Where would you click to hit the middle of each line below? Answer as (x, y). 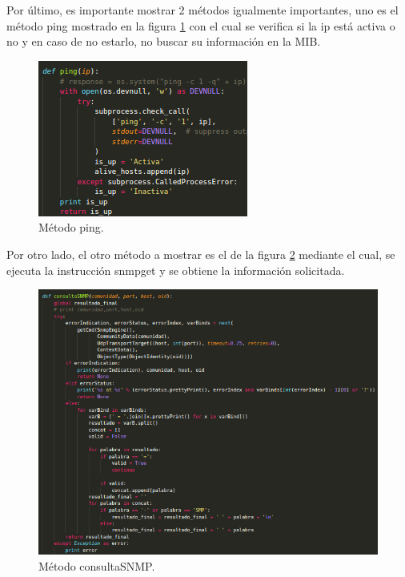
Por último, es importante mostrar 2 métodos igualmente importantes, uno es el (202, 10)
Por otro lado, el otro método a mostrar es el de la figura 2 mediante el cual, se (201, 254)
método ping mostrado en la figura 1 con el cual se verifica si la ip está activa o (201, 25)
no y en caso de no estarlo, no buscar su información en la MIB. (164, 41)
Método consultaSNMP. (97, 565)
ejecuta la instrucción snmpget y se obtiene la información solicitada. (176, 270)
